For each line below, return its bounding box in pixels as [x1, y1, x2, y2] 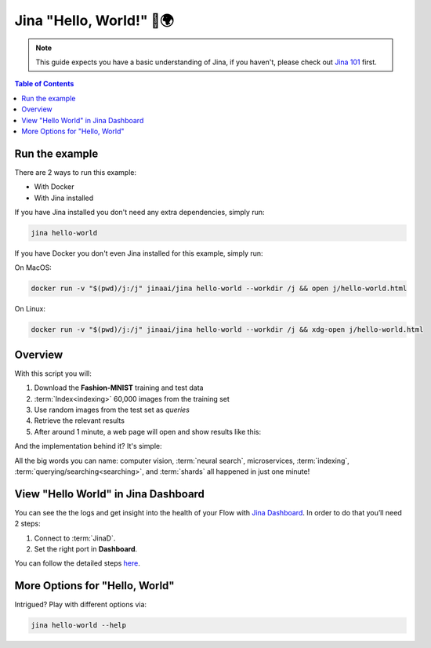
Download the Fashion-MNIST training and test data [34, 383, 204, 392]
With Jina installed [34, 193, 94, 202]
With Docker [34, 182, 74, 191]
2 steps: [14, 519, 41, 529]
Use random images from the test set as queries [34, 405, 190, 414]
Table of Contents [14, 79, 74, 89]
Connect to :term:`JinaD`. [34, 533, 116, 543]
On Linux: [14, 304, 46, 314]
